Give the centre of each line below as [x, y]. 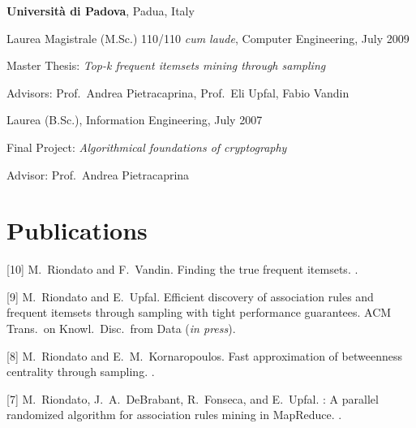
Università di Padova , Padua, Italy [101, 11]
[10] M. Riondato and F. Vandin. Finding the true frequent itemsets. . [182, 269]
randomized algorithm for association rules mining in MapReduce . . [174, 415]
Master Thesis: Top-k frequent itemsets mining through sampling [166, 65]
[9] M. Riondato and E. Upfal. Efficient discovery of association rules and [190, 296]
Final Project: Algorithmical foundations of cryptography [147, 147]
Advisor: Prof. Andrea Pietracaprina [98, 174]
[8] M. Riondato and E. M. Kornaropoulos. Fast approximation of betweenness [204, 355]
